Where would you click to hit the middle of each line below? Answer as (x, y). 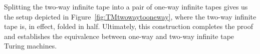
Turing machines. (31, 46)
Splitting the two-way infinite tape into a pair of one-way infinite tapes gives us (126, 6)
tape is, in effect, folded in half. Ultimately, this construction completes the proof (129, 26)
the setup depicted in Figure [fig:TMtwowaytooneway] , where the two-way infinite (130, 16)
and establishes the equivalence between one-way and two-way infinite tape (119, 36)
